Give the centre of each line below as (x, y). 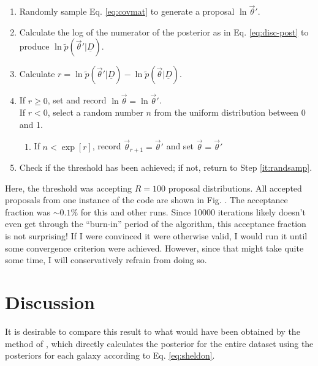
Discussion (50, 302)
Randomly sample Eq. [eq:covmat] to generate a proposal (127, 11)
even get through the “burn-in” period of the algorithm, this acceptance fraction (156, 224)
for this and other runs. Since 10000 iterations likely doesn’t (193, 211)
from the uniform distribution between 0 (230, 112)
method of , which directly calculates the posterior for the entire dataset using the (159, 343)
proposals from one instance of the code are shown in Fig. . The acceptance (146, 200)
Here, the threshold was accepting (69, 188)
